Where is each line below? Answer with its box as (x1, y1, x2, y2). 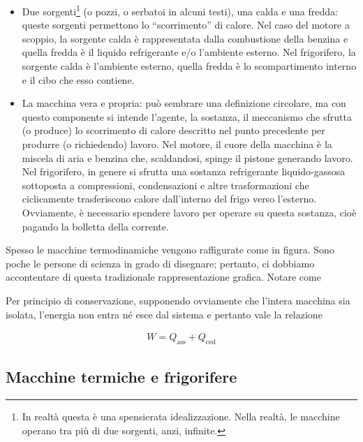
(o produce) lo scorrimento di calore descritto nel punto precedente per (22, 123, 325, 138)
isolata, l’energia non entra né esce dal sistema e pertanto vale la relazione (6, 307, 323, 321)
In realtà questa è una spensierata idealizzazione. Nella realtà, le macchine (22, 409, 340, 424)
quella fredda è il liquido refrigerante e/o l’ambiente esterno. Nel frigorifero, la (22, 45, 356, 59)
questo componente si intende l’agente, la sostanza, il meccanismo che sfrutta (22, 109, 352, 124)
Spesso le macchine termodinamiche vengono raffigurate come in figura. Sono (6, 242, 334, 257)
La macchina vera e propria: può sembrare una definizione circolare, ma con (22, 96, 346, 110)
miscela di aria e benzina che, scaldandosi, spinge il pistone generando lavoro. (22, 150, 353, 165)
